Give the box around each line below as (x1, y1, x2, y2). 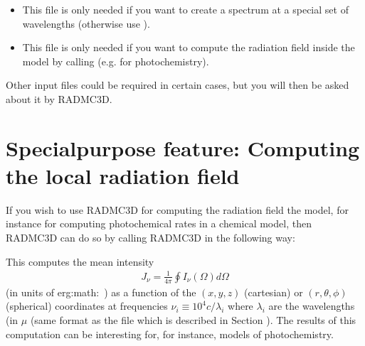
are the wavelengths (268, 298, 355, 313)
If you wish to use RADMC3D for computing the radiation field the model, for (6, 202, 349, 217)
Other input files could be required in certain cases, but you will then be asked (6, 77, 349, 92)
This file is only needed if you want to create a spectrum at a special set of (22, 2, 349, 16)
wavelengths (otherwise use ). (22, 16, 150, 31)
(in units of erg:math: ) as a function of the (6, 284, 196, 299)
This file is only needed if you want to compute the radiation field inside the (22, 40, 355, 55)
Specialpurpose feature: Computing (6, 133, 360, 162)
